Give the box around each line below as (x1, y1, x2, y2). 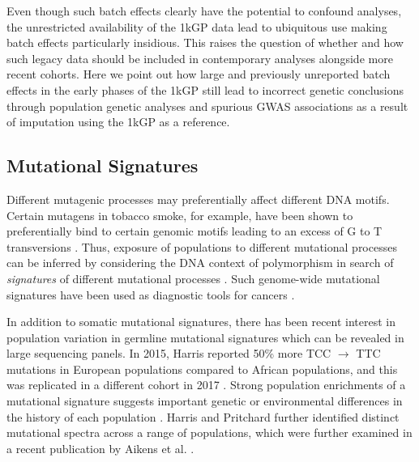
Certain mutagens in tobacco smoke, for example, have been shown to (6, 206, 353, 223)
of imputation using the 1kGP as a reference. (6, 113, 230, 130)
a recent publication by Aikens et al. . (6, 439, 195, 456)
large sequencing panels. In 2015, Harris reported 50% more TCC (6, 345, 331, 362)
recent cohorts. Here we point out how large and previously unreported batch (6, 66, 391, 83)
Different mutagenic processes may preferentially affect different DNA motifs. (6, 190, 390, 207)
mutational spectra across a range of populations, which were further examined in (6, 424, 413, 441)
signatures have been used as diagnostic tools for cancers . (6, 286, 295, 303)
